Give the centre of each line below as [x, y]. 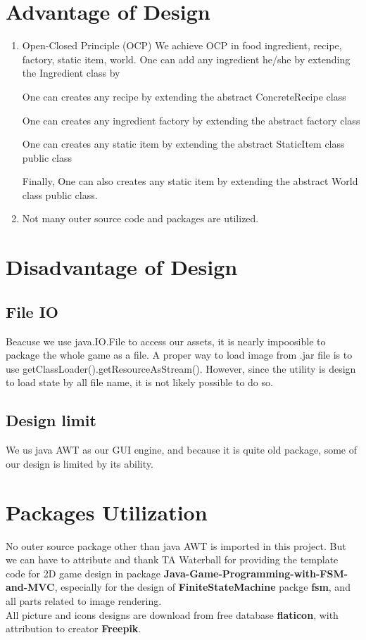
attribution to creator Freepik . [74, 628]
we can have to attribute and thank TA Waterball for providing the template [172, 559]
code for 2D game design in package [83, 573]
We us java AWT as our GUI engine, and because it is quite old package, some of [182, 450]
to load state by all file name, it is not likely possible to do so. [139, 382]
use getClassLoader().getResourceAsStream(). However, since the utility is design [181, 368]
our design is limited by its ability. [80, 463]
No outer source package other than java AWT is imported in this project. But [176, 545]
